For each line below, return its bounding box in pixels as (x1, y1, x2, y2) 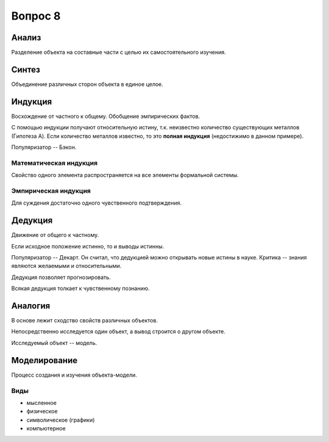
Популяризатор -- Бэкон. (11, 143, 77, 151)
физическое (26, 408, 58, 415)
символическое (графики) (26, 416, 95, 424)
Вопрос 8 (11, 9, 61, 23)
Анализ (11, 32, 41, 43)
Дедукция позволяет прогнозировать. (11, 274, 111, 281)
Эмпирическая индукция (11, 186, 91, 195)
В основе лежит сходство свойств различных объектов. (11, 317, 158, 324)
